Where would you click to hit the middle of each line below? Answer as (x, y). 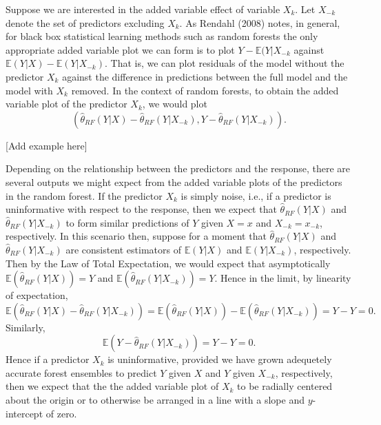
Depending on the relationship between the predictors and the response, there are (178, 168)
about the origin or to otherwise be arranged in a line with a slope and (155, 400)
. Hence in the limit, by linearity (283, 278)
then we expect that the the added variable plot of (112, 386)
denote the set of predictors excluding (85, 22)
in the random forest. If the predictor (84, 195)
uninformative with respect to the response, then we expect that (141, 209)
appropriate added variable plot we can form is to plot (120, 49)
